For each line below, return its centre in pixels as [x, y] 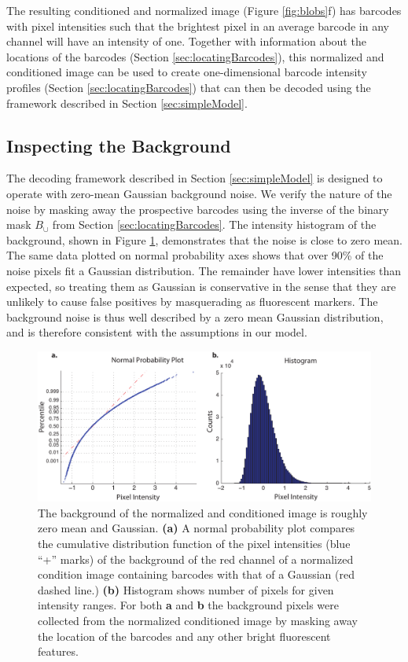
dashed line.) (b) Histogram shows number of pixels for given [186, 589]
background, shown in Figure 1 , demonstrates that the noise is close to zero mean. [205, 239]
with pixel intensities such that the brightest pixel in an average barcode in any [198, 26]
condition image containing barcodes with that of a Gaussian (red [196, 574]
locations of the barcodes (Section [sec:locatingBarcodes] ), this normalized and [195, 56]
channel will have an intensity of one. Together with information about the [186, 41]
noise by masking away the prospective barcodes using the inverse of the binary [198, 209]
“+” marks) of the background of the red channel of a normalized [196, 559]
